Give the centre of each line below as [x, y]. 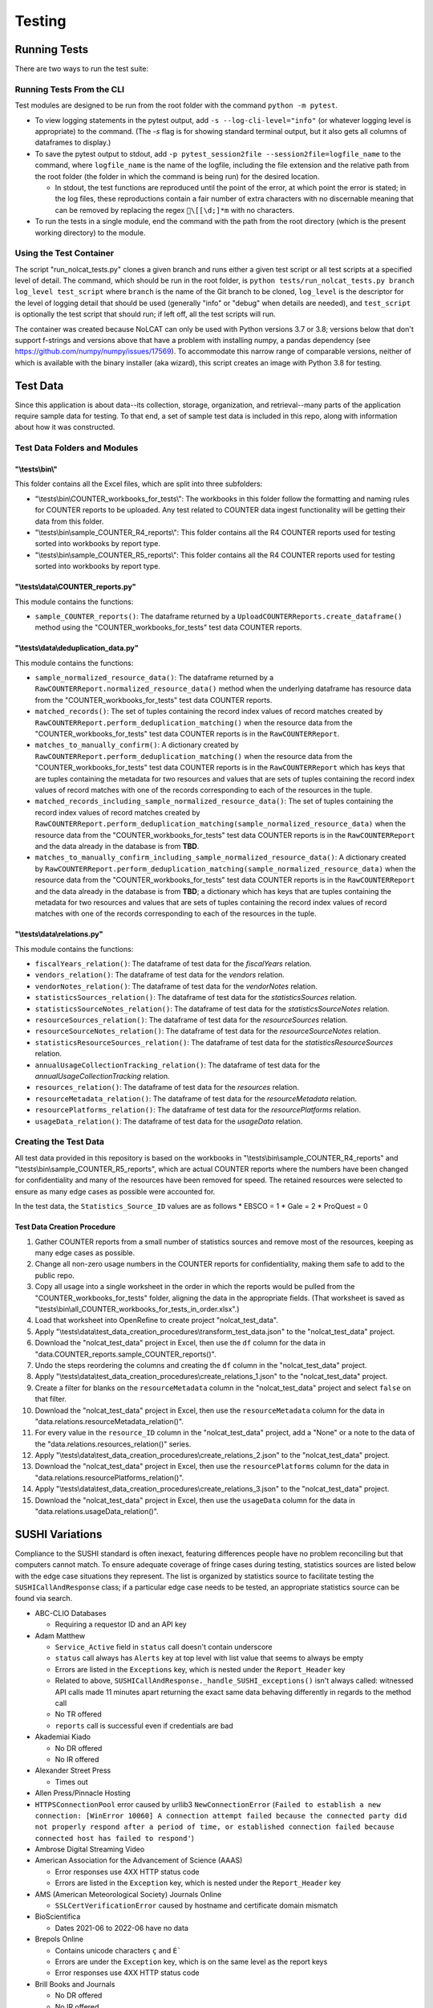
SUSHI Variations [59, 1534]
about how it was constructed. [65, 427]
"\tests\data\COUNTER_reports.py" [75, 587]
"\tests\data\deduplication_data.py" [77, 648]
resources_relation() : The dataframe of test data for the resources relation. [167, 1088]
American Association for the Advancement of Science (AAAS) [139, 1860]
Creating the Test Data [59, 1142]
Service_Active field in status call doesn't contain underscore [164, 1647]
